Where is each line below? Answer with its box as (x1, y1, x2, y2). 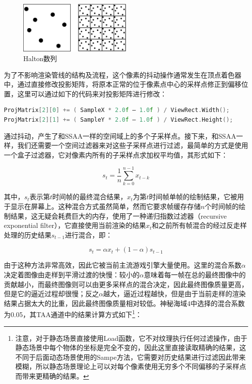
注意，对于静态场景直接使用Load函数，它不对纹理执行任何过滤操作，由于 (15, 333, 248, 343)
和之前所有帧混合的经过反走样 (152, 220, 247, 230)
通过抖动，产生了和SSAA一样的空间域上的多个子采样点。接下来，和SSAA (4, 130, 236, 141)
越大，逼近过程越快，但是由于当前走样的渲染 (103, 288, 246, 299)
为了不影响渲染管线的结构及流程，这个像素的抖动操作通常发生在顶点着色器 (4, 69, 241, 80)
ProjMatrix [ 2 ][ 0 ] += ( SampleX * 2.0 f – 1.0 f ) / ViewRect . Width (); (4, 107, 230, 114)
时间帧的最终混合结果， (52, 192, 127, 202)
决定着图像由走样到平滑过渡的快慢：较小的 (4, 269, 140, 279)
